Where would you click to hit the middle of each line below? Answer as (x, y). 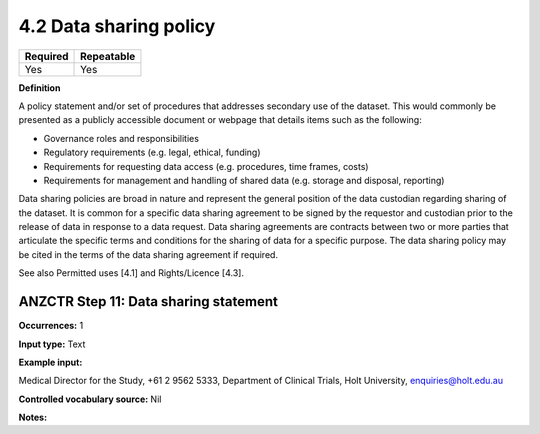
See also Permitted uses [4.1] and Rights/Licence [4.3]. (131, 273)
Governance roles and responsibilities (121, 138)
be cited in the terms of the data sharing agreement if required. (148, 254)
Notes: (33, 417)
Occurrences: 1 (51, 326)
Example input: (50, 362)
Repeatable (108, 56)
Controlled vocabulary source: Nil (90, 399)
